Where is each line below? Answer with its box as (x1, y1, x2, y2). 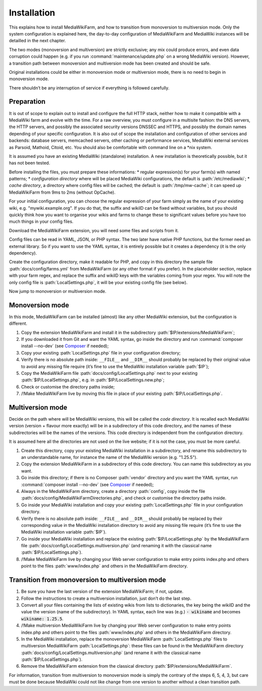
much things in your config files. (9, 219, 74, 224)
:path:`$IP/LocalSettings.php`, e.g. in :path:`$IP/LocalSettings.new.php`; (21, 377, 164, 383)
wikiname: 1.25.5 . (21, 616, 64, 622)
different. (9, 320, 28, 326)
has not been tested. (9, 160, 50, 166)
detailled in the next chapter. (9, 38, 66, 44)
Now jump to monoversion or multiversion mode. (9, 288, 107, 294)
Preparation (9, 98, 46, 106)
